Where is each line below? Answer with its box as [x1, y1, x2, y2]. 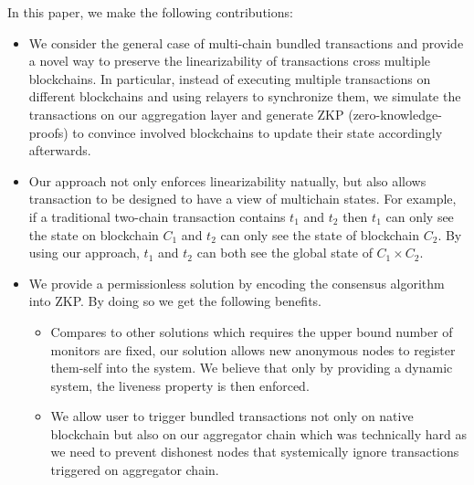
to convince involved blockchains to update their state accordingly [72, 122, 443, 142]
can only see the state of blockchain [220, 225, 420, 244]
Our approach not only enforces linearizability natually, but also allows [28, 171, 427, 190]
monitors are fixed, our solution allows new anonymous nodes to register [50, 340, 456, 359]
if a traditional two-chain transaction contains [28, 206, 286, 226]
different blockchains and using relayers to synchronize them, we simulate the [28, 87, 461, 106]
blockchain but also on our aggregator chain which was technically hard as [50, 424, 467, 443]
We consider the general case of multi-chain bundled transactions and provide [28, 33, 464, 52]
